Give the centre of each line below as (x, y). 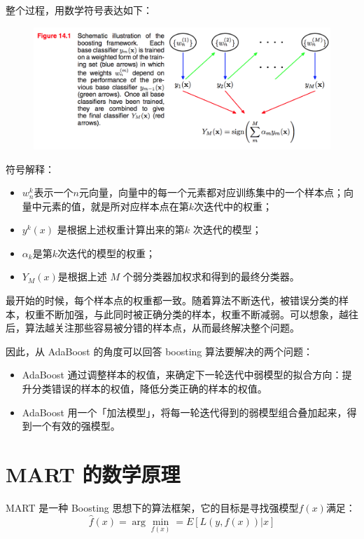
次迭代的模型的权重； (106, 253)
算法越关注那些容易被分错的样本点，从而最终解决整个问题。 (162, 328)
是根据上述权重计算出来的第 (121, 230)
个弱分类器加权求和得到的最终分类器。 (211, 277)
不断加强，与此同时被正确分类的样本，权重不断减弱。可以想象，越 (196, 314)
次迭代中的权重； (233, 206)
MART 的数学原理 (93, 474)
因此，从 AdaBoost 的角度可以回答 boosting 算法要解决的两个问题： (160, 351)
